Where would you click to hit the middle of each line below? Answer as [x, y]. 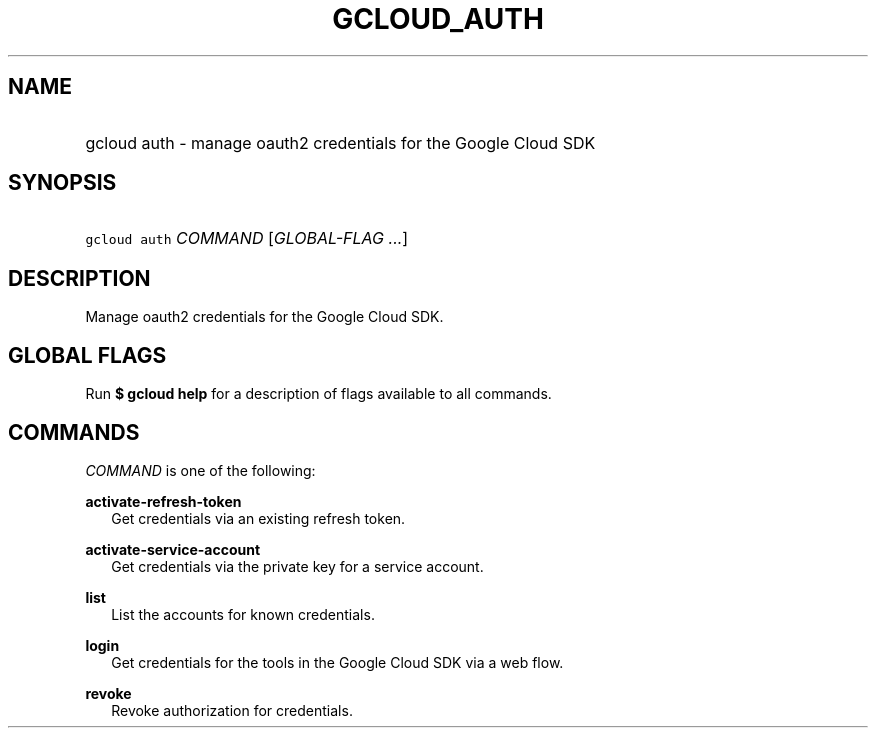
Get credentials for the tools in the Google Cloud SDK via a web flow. [337, 662]
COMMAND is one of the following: [200, 470]
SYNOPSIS [62, 183]
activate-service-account [173, 549]
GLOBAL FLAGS [87, 355]
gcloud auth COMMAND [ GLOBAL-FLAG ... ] [247, 238]
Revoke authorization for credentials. [232, 710]
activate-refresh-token [163, 501]
